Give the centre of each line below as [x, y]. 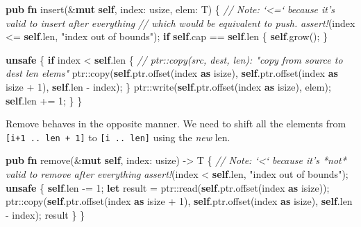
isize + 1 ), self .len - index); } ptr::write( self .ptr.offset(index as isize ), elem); [168, 86]
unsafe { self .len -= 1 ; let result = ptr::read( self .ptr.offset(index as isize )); [168, 187]
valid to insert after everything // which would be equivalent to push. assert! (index [180, 22]
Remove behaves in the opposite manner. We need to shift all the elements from [176, 124]
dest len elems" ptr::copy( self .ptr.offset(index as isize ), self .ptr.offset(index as [172, 73]
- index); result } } [45, 214]
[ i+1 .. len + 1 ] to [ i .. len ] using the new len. [118, 137]
